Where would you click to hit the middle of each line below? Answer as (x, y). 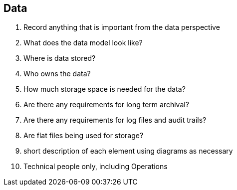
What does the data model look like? (83, 43)
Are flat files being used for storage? (84, 136)
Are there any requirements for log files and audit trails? (115, 120)
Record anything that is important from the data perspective (122, 27)
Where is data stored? (60, 58)
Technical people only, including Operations (96, 167)
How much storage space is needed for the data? (105, 89)
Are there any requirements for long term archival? (106, 105)
